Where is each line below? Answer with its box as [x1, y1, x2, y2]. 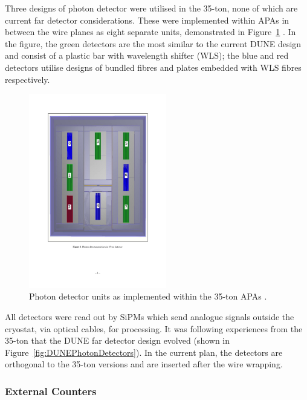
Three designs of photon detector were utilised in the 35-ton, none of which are [5, 2, 298, 14]
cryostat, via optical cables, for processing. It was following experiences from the [5, 322, 303, 335]
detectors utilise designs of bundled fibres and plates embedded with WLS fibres [5, 61, 302, 73]
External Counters [5, 383, 97, 398]
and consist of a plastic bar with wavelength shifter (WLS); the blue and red [5, 49, 289, 62]
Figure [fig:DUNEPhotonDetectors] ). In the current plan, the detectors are [5, 346, 283, 358]
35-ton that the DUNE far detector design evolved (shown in [5, 334, 230, 347]
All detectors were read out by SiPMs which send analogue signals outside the [5, 310, 294, 323]
